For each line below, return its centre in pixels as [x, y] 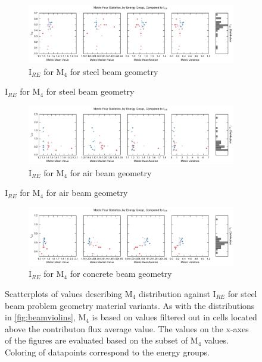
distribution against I [177, 294]
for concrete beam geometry [121, 274]
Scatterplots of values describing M [69, 294]
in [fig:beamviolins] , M [46, 317]
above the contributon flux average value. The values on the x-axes [127, 328]
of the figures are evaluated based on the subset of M [102, 340]
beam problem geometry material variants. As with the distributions [130, 305]
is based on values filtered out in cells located [174, 317]
